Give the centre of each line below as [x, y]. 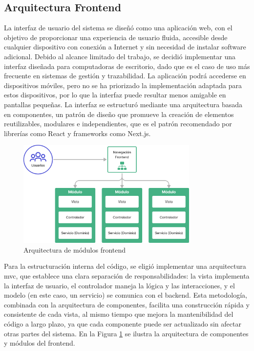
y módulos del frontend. [40, 343]
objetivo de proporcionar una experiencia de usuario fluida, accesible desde [116, 37]
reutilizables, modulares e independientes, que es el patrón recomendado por [118, 124]
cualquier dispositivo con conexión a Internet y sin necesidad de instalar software [125, 47]
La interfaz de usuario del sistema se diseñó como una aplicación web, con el [118, 28]
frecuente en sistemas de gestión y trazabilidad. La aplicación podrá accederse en [125, 76]
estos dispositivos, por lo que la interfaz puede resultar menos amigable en [115, 95]
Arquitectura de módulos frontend [75, 249]
